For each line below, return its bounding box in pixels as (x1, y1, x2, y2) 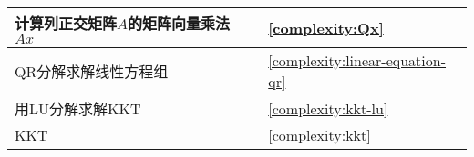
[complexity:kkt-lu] (268, 97, 388, 119)
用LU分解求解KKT (15, 98, 141, 119)
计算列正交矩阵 (15, 13, 118, 34)
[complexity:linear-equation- (268, 50, 447, 71)
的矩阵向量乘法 (128, 13, 231, 34)
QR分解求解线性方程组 (15, 61, 169, 82)
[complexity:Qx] (268, 17, 384, 38)
